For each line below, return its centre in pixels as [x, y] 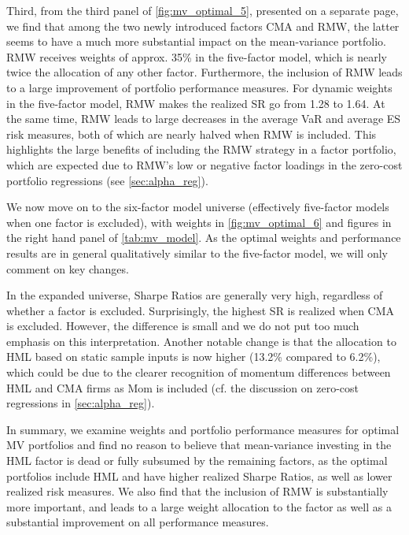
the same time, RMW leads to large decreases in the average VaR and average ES [204, 119]
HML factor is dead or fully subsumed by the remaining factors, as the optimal [197, 461]
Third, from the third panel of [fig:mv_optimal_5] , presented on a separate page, [203, 10]
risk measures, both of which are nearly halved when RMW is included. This [192, 134]
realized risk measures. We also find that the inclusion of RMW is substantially [197, 491]
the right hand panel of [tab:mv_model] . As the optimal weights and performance [204, 238]
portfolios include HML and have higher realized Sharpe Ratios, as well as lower [199, 476]
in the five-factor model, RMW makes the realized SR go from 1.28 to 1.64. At [196, 103]
